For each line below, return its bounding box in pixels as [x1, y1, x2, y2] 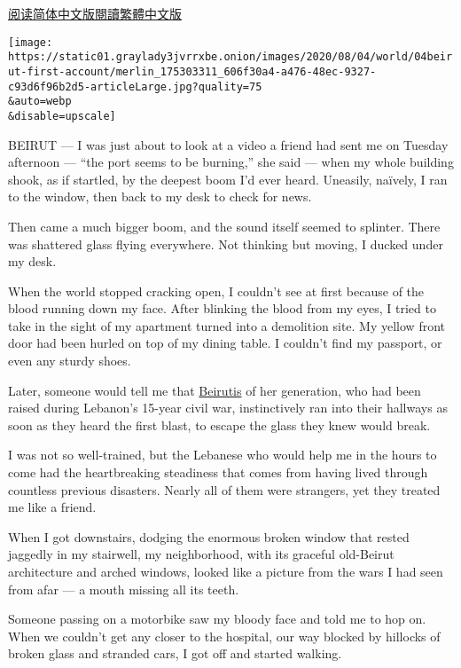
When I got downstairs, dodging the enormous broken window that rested [8, 527, 410, 546]
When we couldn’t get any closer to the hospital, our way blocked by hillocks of [8, 626, 441, 645]
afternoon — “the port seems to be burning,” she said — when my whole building [8, 153, 454, 171]
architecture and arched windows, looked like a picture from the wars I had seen [8, 562, 443, 580]
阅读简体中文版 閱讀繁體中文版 [8, 4, 182, 22]
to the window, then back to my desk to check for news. [8, 187, 312, 206]
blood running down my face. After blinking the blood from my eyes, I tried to [8, 299, 436, 318]
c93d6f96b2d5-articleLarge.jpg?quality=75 [8, 80, 262, 93]
